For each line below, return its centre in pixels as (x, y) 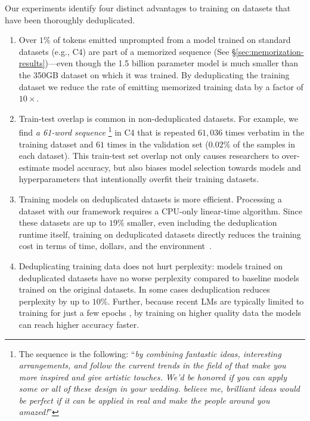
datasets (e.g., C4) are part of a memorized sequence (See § (127, 51)
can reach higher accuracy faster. (79, 324)
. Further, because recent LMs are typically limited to (206, 301)
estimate (34, 167)
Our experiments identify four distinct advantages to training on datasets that (148, 8)
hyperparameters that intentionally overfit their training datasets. (139, 179)
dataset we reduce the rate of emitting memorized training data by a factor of (161, 86)
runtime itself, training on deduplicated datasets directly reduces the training (160, 234)
